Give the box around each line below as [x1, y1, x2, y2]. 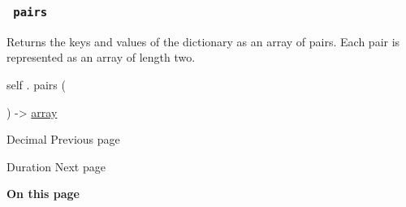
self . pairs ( [6, 75, 66, 93]
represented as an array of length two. [6, 49, 196, 66]
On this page [6, 185, 80, 202]
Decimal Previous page [6, 131, 120, 148]
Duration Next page [6, 157, 106, 175]
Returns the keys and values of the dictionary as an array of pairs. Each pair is [6, 32, 400, 50]
